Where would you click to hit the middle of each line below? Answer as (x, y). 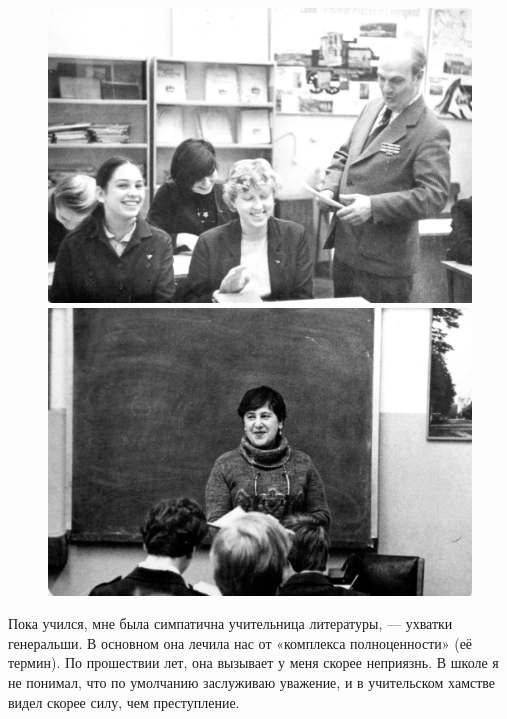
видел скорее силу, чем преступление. (124, 701)
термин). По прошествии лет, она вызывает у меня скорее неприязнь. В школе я (253, 662)
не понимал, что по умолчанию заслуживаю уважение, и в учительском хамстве (252, 681)
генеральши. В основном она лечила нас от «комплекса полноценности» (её (240, 642)
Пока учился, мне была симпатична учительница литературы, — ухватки (230, 623)
